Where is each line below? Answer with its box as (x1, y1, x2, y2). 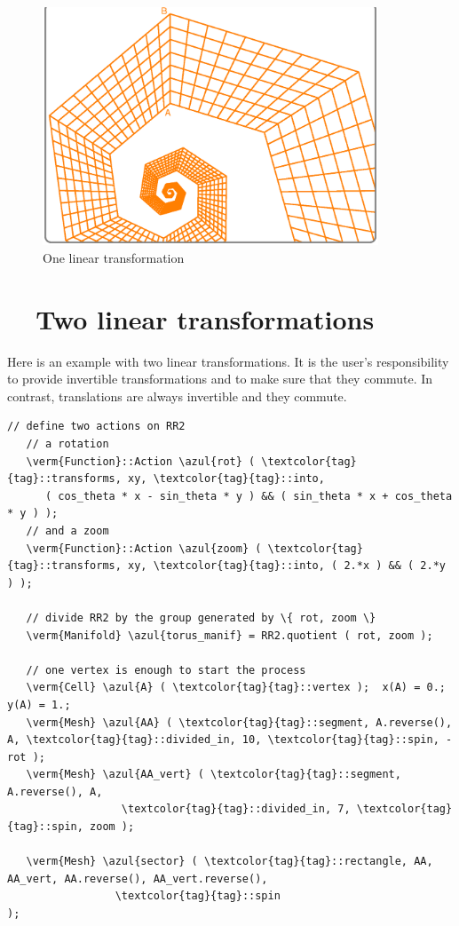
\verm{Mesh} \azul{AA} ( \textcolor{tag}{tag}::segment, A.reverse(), (26, 716, 453, 729)
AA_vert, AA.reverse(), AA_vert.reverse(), (7, 872, 268, 885)
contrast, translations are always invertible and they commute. (7, 386, 347, 405)
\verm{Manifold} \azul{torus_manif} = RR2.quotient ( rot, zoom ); (26, 629, 433, 642)
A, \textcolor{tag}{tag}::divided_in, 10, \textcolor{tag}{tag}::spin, (7, 733, 439, 747)
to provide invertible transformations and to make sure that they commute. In (7, 369, 433, 388)
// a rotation (26, 438, 109, 450)
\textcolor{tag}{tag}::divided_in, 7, (121, 803, 351, 816)
